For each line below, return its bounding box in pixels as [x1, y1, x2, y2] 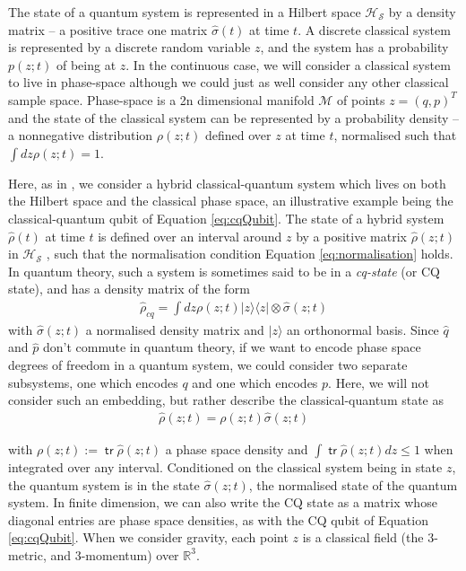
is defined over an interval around [98, 226, 282, 245]
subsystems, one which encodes [8, 373, 178, 391]
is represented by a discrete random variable [8, 38, 251, 57]
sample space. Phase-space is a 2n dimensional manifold [8, 90, 315, 109]
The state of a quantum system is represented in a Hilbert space [8, 3, 361, 21]
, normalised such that [333, 126, 457, 145]
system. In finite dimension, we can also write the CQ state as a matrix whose [8, 493, 437, 512]
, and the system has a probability [260, 38, 449, 57]
